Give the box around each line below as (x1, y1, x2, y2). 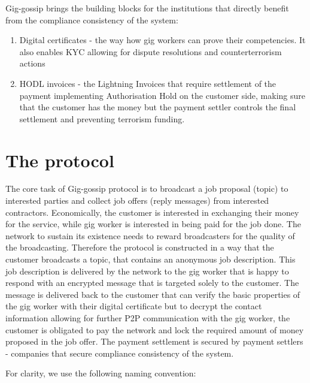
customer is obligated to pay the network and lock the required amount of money (5, 323, 304, 336)
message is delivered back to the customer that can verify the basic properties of (5, 288, 300, 300)
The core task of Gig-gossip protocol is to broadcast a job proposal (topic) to (5, 182, 288, 195)
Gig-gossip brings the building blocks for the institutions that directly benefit (5, 2, 289, 14)
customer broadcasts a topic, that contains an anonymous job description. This (5, 253, 296, 266)
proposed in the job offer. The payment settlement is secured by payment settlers (5, 335, 303, 348)
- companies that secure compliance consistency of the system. (5, 346, 234, 359)
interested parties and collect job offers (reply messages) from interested (5, 194, 269, 207)
